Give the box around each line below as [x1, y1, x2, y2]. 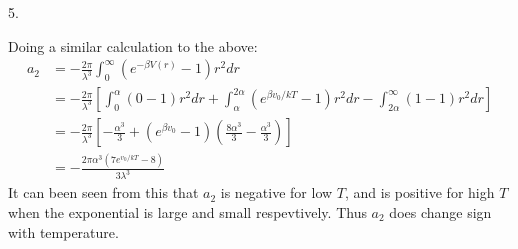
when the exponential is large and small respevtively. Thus [8, 201, 367, 222]
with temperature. [8, 221, 119, 242]
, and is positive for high [344, 182, 495, 203]
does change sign [389, 201, 492, 222]
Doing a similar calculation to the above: [8, 35, 258, 56]
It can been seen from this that [8, 182, 199, 203]
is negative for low [220, 182, 333, 203]
